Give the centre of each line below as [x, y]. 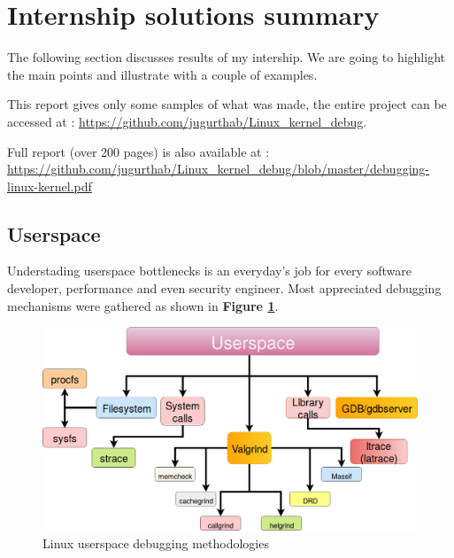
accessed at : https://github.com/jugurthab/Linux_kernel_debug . [187, 121]
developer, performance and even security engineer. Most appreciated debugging [224, 288]
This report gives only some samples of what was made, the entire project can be [227, 104]
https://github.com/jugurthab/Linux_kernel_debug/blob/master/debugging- [218, 169]
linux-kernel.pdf [50, 186]
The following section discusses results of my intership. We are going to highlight [226, 57]
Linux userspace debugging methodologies [156, 542]
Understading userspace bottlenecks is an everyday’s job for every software [209, 271]
